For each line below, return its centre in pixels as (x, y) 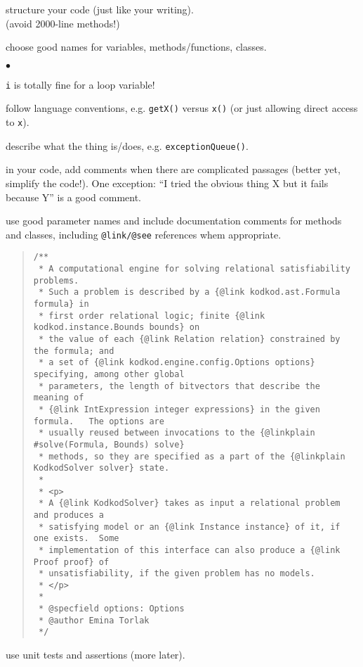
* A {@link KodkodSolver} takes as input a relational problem (189, 503)
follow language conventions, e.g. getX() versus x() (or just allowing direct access (182, 108)
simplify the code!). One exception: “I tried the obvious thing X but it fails (167, 183)
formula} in (61, 304)
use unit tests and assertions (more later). (95, 655)
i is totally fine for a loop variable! (80, 84)
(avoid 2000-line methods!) (63, 23)
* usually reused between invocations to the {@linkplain (177, 433)
